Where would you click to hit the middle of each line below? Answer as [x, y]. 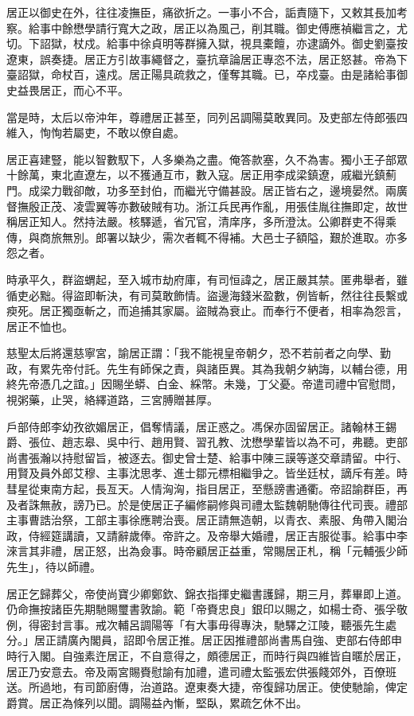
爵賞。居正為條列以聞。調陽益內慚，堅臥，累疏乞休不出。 [157, 702]
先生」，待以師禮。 [54, 566]
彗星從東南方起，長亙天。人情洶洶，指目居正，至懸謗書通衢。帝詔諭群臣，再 [207, 489]
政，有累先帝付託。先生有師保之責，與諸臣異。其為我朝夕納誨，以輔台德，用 [207, 368]
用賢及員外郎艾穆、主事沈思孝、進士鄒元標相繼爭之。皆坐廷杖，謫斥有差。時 [207, 473]
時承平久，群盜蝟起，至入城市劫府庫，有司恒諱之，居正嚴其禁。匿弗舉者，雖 [207, 279]
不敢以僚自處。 [145, 132]
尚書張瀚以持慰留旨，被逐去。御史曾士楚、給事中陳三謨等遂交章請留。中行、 [207, 457]
